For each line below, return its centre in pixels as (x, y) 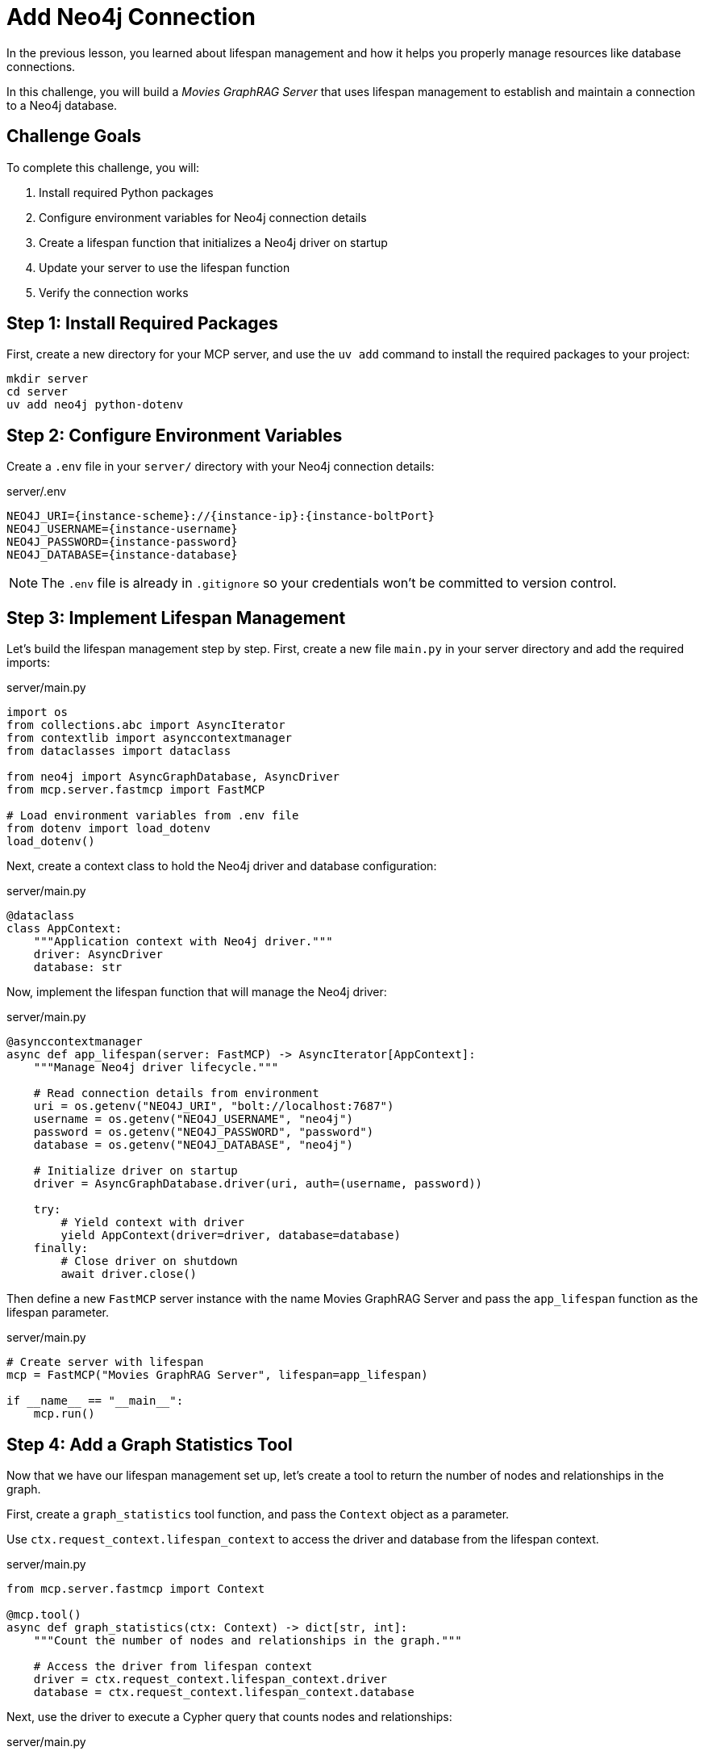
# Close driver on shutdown (149, 1261)
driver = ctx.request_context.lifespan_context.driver (210, 1679)
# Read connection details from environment (176, 1093)
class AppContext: (65, 929)
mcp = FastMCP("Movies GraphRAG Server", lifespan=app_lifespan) (217, 1375)
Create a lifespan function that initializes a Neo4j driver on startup (213, 242)
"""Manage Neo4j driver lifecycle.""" (156, 1068)
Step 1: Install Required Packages (142, 324)
